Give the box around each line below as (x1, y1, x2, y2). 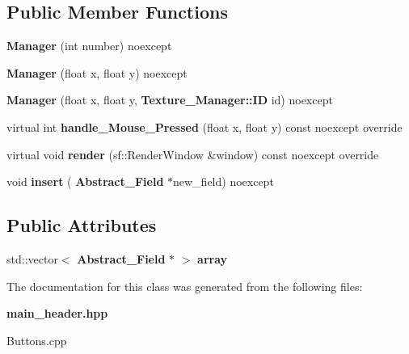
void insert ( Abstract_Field (6, 173, 164, 190)
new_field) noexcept (173, 173, 274, 190)
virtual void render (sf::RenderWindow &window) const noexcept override (6, 145, 379, 162)
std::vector (6, 250, 58, 267)
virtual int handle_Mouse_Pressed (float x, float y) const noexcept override (6, 118, 403, 135)
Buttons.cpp (6, 331, 67, 348)
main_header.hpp (6, 305, 108, 322)
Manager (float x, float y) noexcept (6, 64, 188, 81)
